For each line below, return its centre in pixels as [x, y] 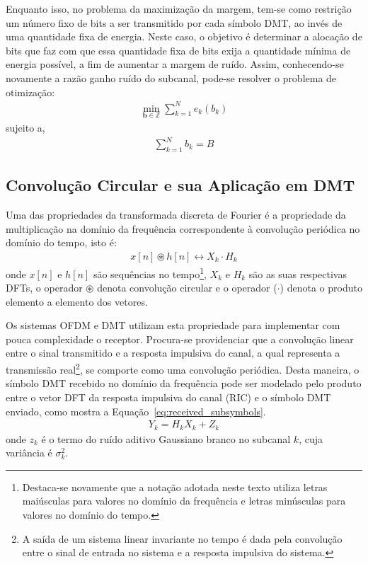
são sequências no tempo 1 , [150, 272]
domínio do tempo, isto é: [61, 242]
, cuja [311, 438]
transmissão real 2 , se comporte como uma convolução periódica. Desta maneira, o [183, 368]
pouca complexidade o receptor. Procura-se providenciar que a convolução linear [180, 339]
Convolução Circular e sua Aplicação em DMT [180, 185]
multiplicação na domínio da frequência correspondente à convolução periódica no [183, 228]
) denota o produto [321, 288]
